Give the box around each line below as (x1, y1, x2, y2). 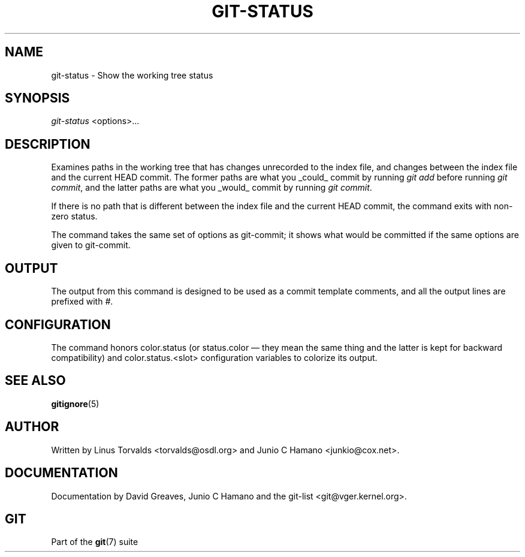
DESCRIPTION (5, 136, 90, 152)
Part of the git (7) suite (51, 537, 138, 547)
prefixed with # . (51, 296, 113, 307)
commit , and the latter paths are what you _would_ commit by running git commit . (51, 182, 372, 193)
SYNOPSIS (5, 91, 70, 106)
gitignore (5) (51, 398, 99, 409)
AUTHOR (5, 419, 59, 435)
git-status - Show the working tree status (51, 70, 213, 80)
